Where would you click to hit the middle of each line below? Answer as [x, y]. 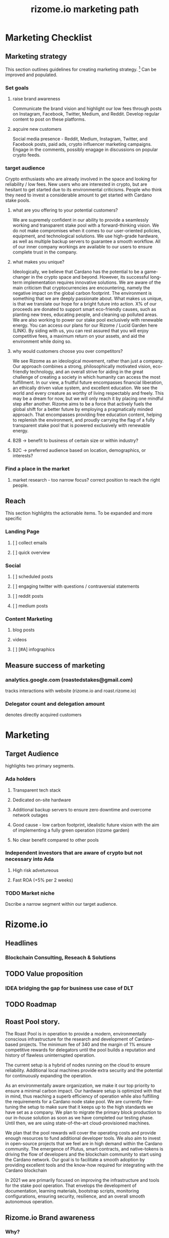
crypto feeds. [26, 154]
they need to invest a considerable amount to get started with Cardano [79, 195]
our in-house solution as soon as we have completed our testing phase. [79, 1118]
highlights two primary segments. [40, 766]
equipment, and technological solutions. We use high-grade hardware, [86, 236]
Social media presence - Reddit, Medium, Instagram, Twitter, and [80, 139]
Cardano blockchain [26, 1170]
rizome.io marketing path [85, 9]
